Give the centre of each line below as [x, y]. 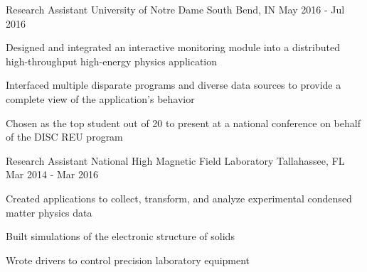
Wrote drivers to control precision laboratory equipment [128, 260]
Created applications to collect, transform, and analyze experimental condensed [179, 198]
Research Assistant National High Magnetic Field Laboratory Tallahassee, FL [175, 160]
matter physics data [49, 212]
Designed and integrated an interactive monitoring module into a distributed [173, 47]
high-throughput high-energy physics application [112, 61]
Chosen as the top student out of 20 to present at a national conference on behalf [183, 123]
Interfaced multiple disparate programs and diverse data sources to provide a [174, 85]
